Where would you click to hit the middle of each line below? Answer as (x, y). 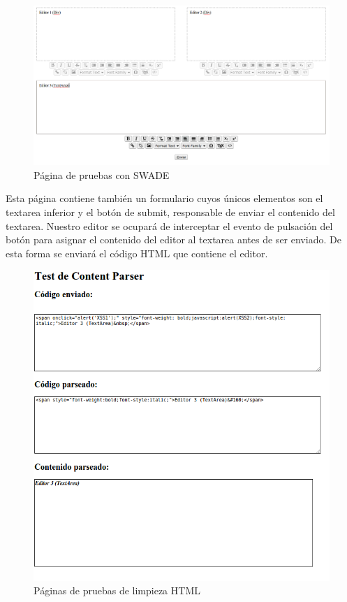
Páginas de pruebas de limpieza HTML (117, 590)
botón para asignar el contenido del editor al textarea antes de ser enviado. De (173, 239)
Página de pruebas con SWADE (102, 174)
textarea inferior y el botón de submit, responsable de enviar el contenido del (170, 212)
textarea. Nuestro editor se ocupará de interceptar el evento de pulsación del (169, 225)
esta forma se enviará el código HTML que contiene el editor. (137, 253)
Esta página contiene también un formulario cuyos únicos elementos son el (164, 198)
